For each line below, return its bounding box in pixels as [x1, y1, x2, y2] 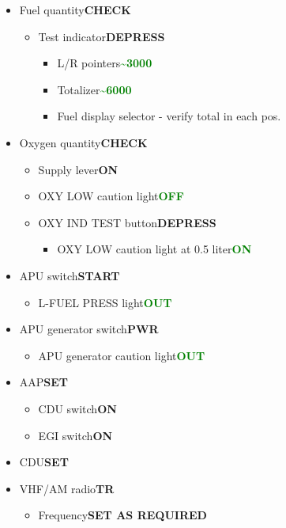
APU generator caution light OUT [38, 347, 205, 363]
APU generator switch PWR [19, 321, 159, 337]
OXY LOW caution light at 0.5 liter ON [57, 241, 252, 257]
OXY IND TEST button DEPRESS [38, 214, 216, 230]
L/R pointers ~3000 [57, 55, 152, 71]
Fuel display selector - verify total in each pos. [57, 108, 281, 124]
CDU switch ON [38, 400, 117, 416]
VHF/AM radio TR [19, 480, 115, 496]
